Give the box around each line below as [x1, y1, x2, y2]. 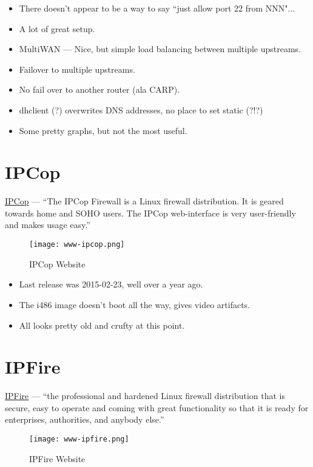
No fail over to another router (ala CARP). [19, 83, 180, 96]
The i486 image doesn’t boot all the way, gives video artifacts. [19, 298, 250, 311]
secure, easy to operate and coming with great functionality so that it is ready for [5, 401, 309, 414]
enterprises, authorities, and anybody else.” [5, 413, 164, 426]
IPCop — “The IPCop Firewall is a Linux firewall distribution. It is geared [5, 195, 284, 207]
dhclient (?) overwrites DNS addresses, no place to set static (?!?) [19, 103, 263, 116]
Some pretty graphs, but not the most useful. [19, 124, 187, 136]
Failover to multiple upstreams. [19, 62, 135, 75]
